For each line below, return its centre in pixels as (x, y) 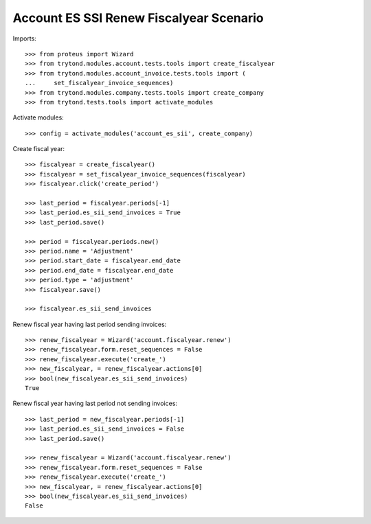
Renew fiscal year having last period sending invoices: (90, 324)
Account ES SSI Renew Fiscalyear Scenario (138, 18)
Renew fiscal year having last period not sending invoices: (95, 403)
